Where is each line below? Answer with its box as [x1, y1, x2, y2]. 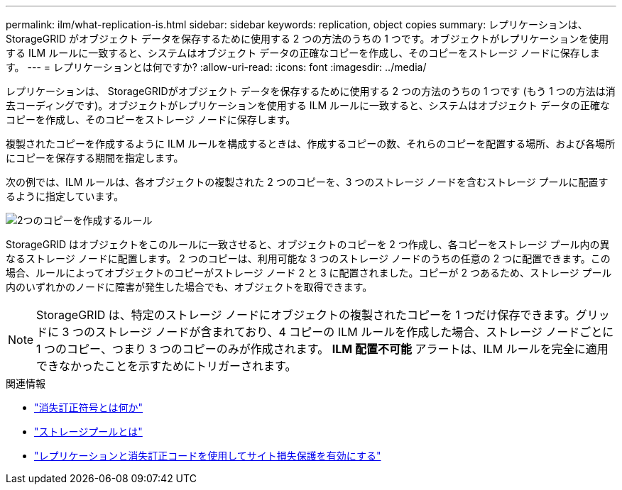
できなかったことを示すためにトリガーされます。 [36, 359, 297, 373]
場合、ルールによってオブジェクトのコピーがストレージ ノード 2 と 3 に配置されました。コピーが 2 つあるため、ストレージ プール [6, 267, 612, 279]
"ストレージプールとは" [34, 425, 143, 438]
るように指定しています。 [6, 190, 124, 202]
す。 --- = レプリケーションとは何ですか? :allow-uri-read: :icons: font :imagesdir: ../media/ [6, 61, 427, 73]
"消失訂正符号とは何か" [34, 401, 143, 413]
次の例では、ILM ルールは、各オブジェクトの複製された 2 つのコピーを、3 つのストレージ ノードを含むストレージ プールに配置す [6, 176, 609, 188]
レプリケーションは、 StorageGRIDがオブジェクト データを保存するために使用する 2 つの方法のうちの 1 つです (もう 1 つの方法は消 [6, 85, 616, 97]
